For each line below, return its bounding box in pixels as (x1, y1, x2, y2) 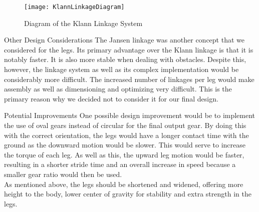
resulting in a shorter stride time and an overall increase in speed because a (4, 159, 236, 169)
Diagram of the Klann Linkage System (24, 17, 143, 28)
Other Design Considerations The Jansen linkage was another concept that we (4, 34, 244, 45)
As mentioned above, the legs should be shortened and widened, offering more (4, 178, 243, 189)
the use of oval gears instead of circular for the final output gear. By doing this (4, 120, 246, 130)
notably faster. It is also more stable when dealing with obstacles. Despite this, (4, 54, 246, 64)
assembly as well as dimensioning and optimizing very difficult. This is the (4, 83, 232, 94)
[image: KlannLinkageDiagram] (24, 3, 125, 10)
